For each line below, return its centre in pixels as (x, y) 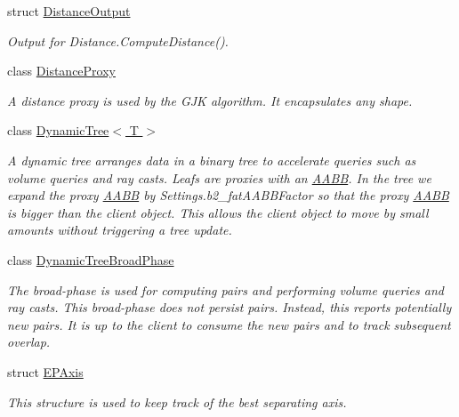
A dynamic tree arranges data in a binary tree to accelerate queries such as (212, 160)
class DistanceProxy (61, 71)
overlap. (29, 342)
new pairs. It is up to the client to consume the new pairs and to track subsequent (229, 324)
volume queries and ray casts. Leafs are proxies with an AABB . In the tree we (219, 177)
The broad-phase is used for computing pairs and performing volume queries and (225, 289)
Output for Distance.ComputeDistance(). (118, 40)
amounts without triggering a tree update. (120, 230)
